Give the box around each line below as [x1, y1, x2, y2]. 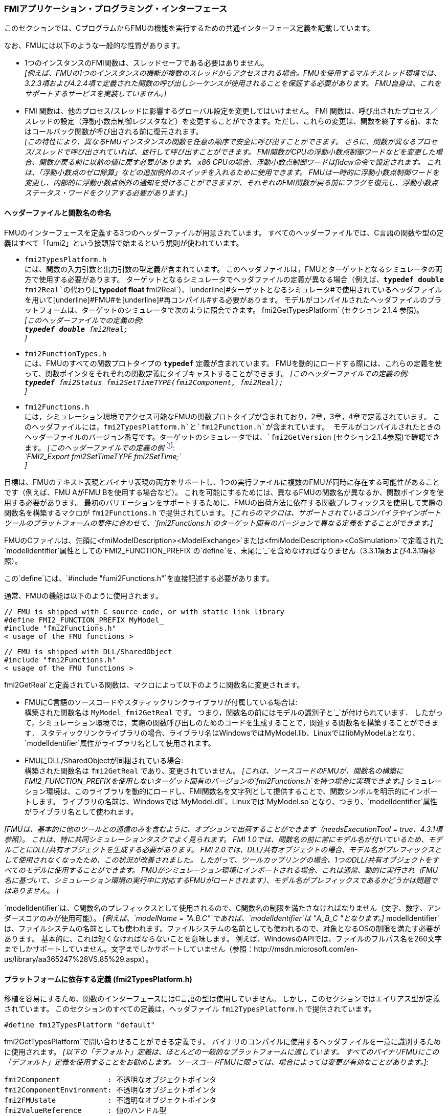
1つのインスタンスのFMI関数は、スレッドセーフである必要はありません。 [25, 58, 268, 68]
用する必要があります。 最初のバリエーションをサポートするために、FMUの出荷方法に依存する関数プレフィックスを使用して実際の [4, 498, 443, 507]
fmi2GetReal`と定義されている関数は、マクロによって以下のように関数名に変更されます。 [4, 680, 304, 690]
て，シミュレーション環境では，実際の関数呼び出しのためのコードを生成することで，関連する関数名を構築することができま [25, 718, 439, 727]
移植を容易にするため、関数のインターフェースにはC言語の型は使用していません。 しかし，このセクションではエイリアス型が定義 [4, 994, 440, 1003]
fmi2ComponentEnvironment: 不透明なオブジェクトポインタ [4, 1086, 217, 1094]
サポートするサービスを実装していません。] [25, 89, 167, 98]
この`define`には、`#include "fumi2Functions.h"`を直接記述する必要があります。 [4, 574, 274, 583]
